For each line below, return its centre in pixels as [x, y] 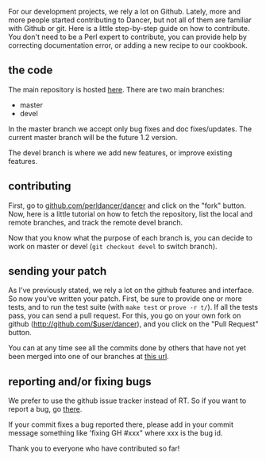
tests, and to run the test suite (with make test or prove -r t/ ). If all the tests [133, 307]
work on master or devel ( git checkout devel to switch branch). [113, 246]
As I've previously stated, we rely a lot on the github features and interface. [131, 291]
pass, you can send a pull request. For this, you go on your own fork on [125, 316]
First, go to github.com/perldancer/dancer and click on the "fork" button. [127, 205]
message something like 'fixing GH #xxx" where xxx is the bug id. [116, 433]
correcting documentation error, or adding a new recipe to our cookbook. [128, 45]
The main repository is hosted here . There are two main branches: [116, 89]
